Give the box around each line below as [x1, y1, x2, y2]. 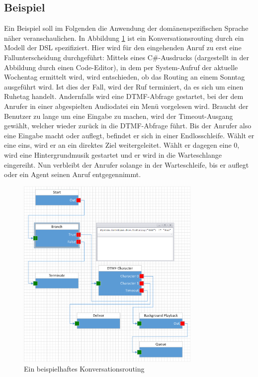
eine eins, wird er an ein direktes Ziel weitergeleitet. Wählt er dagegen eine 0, [4, 140, 240, 150]
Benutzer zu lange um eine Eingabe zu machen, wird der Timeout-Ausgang [4, 110, 233, 121]
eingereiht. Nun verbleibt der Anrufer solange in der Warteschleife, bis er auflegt [4, 159, 249, 170]
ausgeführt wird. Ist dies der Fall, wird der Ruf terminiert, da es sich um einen [4, 81, 244, 92]
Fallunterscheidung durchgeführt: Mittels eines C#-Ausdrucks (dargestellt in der [4, 52, 249, 62]
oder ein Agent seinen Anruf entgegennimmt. [4, 169, 141, 180]
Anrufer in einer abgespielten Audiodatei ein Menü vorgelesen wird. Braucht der [4, 100, 249, 111]
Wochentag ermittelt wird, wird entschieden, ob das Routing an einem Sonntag [4, 72, 245, 82]
